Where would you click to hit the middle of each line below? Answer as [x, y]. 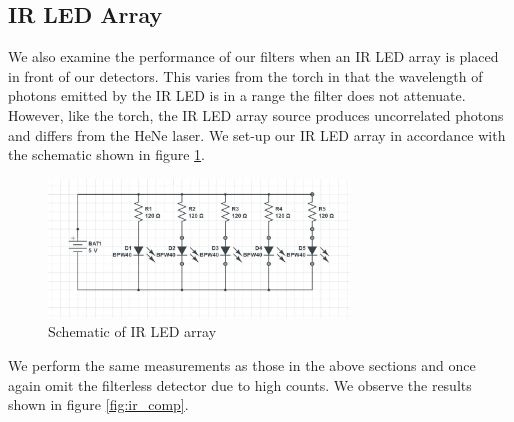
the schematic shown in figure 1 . [106, 154]
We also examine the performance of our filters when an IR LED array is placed [253, 56]
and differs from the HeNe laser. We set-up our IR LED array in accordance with [257, 134]
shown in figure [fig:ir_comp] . [98, 404]
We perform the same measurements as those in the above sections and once [242, 365]
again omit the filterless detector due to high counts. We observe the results [240, 384]
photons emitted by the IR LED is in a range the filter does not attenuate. [237, 95]
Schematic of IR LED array [132, 331]
